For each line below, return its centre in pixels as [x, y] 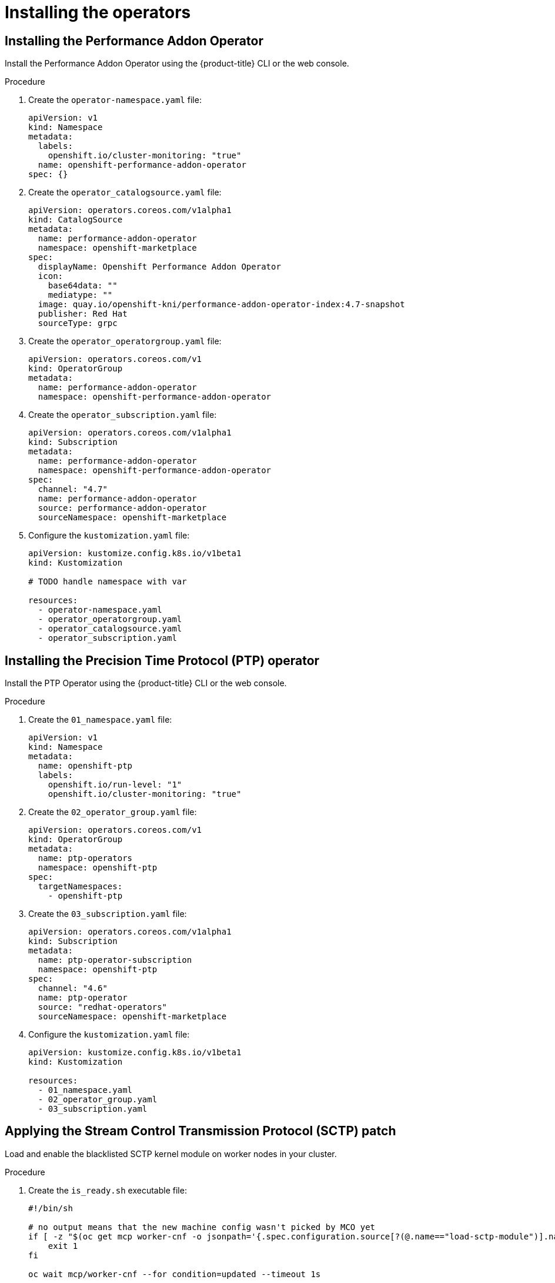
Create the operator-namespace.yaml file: [115, 100]
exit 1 [63, 1246]
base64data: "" [83, 286]
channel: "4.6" [73, 988]
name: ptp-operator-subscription [115, 960]
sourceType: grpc [78, 323]
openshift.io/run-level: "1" [115, 785]
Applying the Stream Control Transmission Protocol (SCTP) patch [200, 1131]
